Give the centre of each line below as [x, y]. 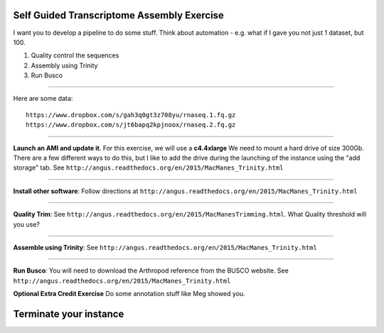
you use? [27, 224]
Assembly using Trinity [64, 65]
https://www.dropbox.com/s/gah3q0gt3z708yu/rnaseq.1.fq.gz [131, 115]
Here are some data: [43, 99]
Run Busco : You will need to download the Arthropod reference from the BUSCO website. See [151, 271]
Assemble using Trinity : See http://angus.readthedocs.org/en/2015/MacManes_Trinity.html [165, 247]
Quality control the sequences [75, 55]
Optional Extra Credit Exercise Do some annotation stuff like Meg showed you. [129, 294]
